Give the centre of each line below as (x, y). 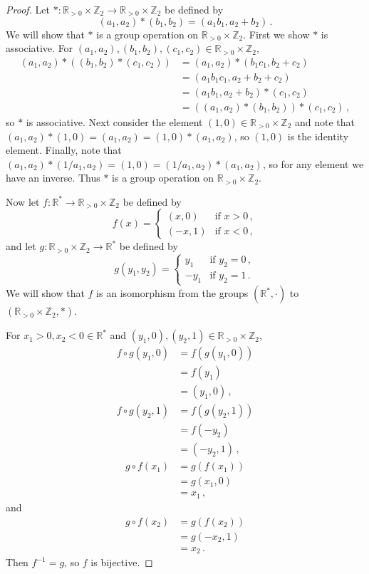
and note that (325, 121)
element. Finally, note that (64, 150)
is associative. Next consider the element (114, 121)
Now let (23, 201)
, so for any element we (313, 163)
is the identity (318, 136)
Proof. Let (28, 9)
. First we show (276, 34)
